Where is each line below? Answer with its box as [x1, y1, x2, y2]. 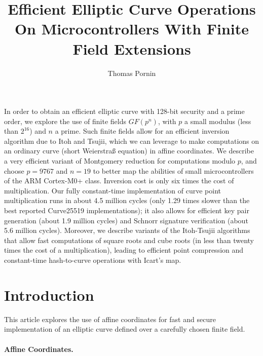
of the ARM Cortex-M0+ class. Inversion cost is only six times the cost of [4, 175, 234, 186]
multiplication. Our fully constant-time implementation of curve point [4, 185, 221, 195]
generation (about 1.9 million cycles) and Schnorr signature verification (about [4, 215, 248, 225]
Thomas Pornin [107, 67, 156, 78]
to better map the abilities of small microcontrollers [93, 165, 254, 176]
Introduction [4, 284, 94, 305]
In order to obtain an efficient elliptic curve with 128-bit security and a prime [4, 106, 245, 116]
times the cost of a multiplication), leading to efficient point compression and [4, 245, 244, 255]
